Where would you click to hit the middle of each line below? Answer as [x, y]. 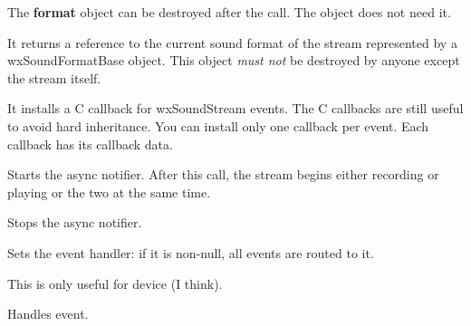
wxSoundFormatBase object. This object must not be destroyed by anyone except [234, 60]
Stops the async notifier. [75, 222]
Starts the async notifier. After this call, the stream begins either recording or [223, 174]
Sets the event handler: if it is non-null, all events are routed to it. [191, 252]
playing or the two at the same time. [109, 192]
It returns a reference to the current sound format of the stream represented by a [232, 42]
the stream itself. [54, 77]
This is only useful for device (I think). [115, 283]
